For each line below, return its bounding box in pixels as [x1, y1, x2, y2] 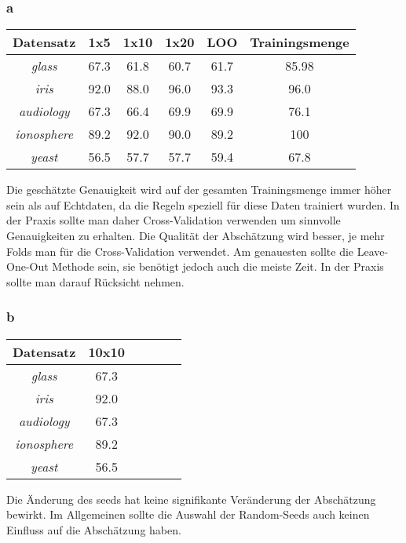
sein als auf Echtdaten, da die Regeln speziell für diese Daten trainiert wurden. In [6, 196, 400, 213]
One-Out [6, 258, 49, 275]
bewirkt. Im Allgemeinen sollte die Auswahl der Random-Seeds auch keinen [6, 506, 370, 523]
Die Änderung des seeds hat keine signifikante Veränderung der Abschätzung [6, 490, 376, 507]
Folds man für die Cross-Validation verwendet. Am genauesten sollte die [6, 242, 354, 259]
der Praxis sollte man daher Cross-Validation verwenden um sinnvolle [6, 212, 341, 228]
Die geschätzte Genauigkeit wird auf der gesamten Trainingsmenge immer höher [6, 181, 392, 198]
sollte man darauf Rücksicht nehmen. [6, 273, 185, 290]
